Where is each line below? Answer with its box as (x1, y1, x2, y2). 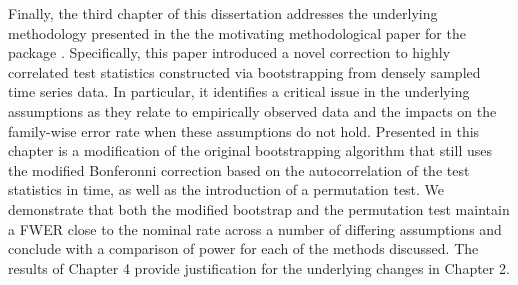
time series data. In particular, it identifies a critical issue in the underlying (8, 81, 470, 102)
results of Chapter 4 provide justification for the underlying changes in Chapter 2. (8, 257, 510, 278)
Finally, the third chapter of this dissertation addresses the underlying (8, 3, 438, 23)
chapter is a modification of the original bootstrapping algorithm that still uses (8, 140, 492, 161)
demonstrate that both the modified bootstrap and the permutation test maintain (8, 198, 510, 219)
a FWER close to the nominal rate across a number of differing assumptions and (8, 218, 502, 239)
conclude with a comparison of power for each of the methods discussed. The (8, 238, 479, 259)
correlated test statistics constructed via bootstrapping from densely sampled (8, 61, 481, 82)
